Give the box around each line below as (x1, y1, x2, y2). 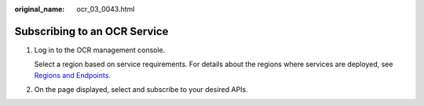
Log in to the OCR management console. (34, 45, 166, 55)
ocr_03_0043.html (76, 5, 135, 13)
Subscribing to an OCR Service (14, 24, 169, 38)
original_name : (14, 5, 65, 13)
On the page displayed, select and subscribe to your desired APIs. (34, 85, 249, 94)
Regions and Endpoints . (34, 70, 111, 79)
